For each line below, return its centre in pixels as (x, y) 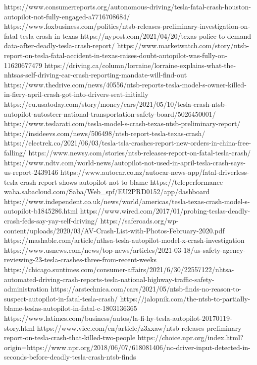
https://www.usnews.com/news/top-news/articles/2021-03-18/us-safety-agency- (125, 250)
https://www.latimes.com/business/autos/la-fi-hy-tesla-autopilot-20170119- (118, 318)
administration (26, 289)
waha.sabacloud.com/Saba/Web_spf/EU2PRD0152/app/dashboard (107, 191)
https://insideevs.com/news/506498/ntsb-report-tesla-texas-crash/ (105, 133)
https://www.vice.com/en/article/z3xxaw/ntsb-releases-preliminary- (140, 328)
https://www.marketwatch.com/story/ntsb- (183, 45)
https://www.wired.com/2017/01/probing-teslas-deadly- (165, 211)
